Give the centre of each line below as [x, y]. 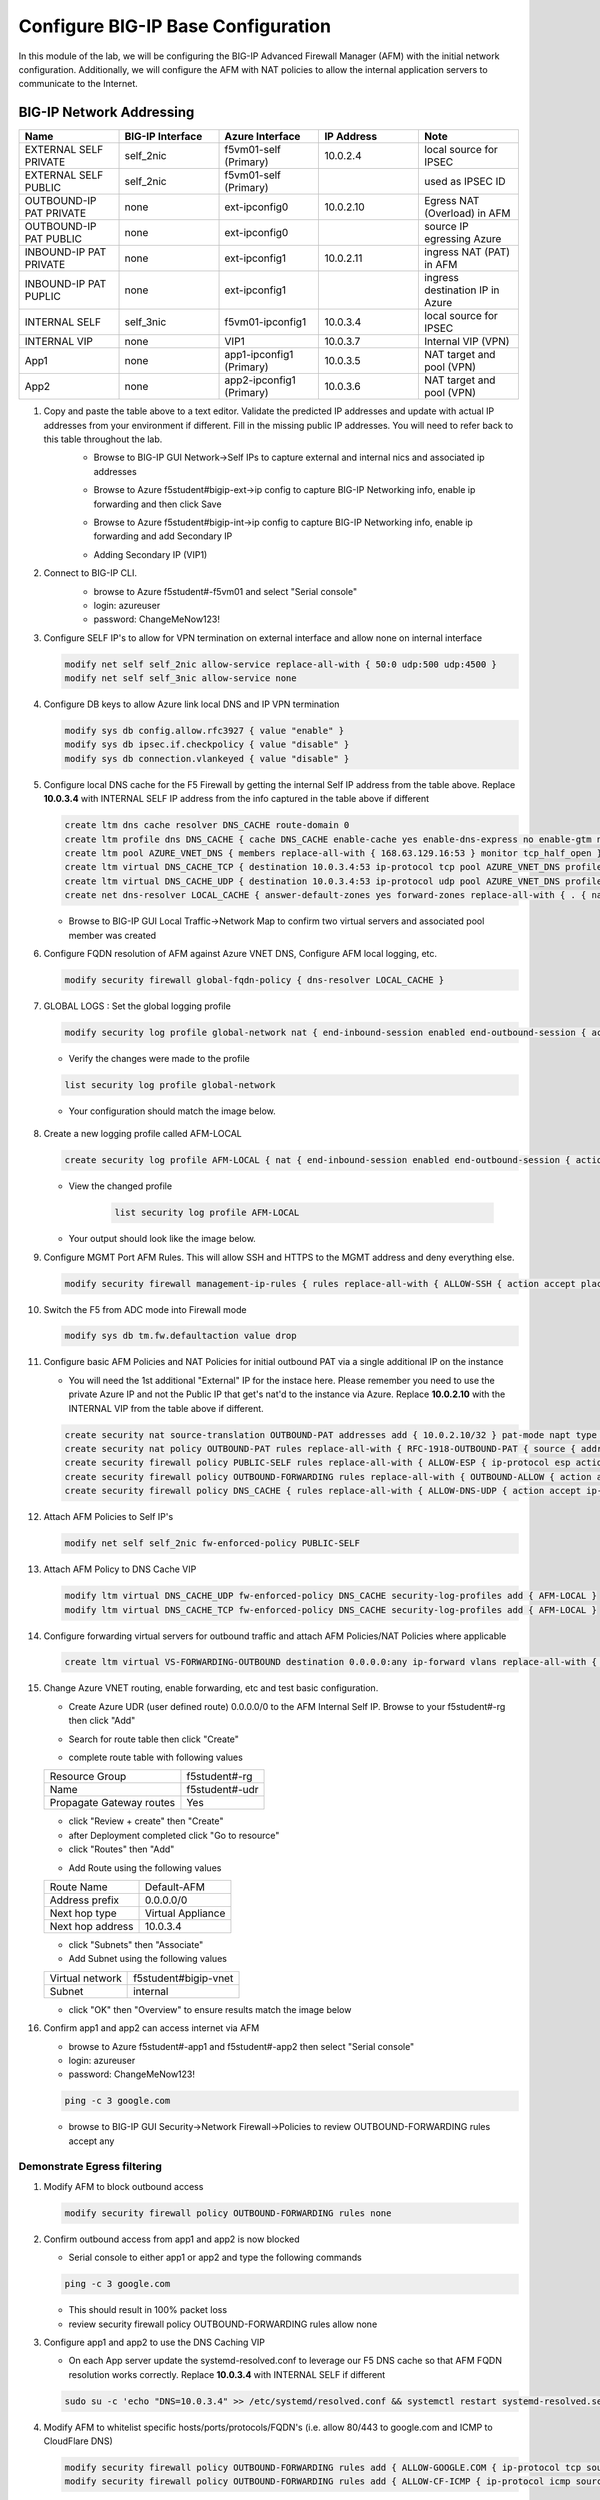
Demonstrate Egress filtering [90, 2167]
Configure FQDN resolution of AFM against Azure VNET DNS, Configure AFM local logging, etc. [240, 953]
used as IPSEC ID [464, 182]
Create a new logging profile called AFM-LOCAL [142, 1134]
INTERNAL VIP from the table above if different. [166, 1408]
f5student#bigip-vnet [183, 1978]
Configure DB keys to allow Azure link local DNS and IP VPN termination [191, 704]
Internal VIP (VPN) [466, 342]
